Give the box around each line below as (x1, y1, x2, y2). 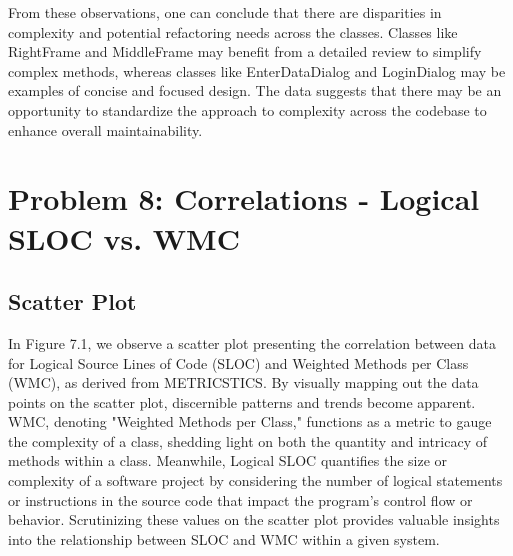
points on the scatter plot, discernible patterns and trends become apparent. (8, 391, 476, 412)
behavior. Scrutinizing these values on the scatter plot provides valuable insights (8, 509, 500, 530)
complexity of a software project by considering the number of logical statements (8, 470, 503, 491)
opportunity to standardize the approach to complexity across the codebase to (8, 99, 487, 120)
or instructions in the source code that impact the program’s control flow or (8, 489, 473, 510)
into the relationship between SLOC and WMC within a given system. (8, 528, 440, 549)
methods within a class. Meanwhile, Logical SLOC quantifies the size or (8, 450, 448, 471)
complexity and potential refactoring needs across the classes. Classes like (8, 21, 458, 42)
